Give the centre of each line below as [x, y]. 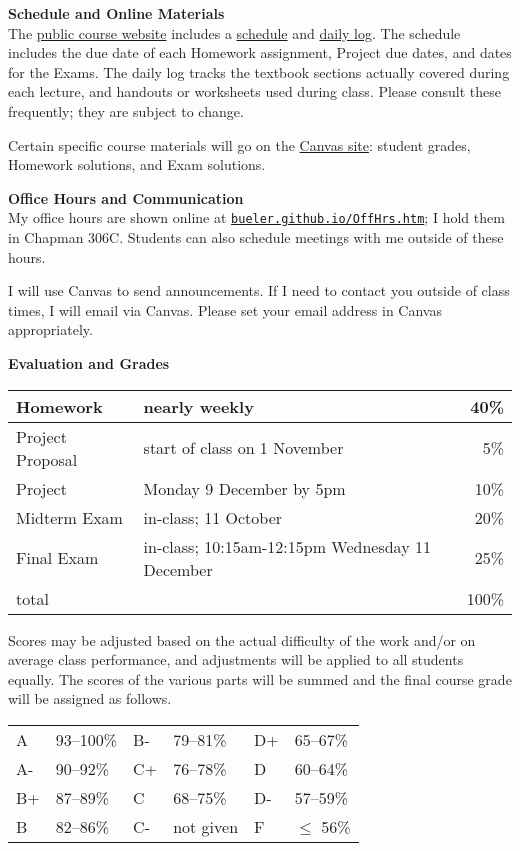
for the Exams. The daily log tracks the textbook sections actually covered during [259, 71]
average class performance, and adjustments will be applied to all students [236, 659]
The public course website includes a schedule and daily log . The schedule [234, 32]
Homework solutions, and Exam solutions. [137, 164]
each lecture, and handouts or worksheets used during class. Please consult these [254, 91]
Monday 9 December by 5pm [244, 488]
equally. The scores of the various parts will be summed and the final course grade [260, 678]
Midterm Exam [69, 517]
